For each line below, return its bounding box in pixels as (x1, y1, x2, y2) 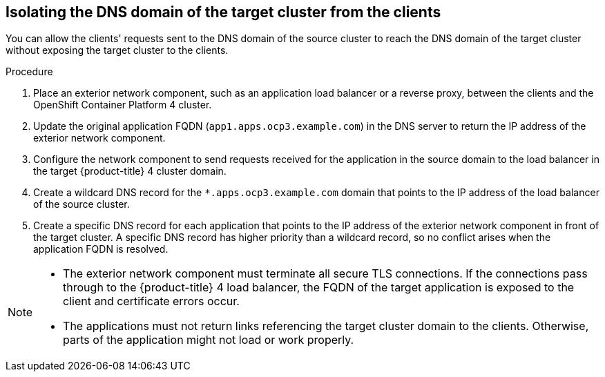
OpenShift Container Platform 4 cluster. (33, 99, 212, 111)
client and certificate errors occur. (63, 294, 240, 309)
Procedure (6, 66, 53, 78)
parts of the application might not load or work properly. (63, 333, 354, 347)
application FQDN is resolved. (33, 243, 169, 255)
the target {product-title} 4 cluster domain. (33, 165, 227, 177)
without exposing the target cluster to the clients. (6, 44, 229, 57)
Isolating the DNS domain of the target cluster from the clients (6, 3, 441, 21)
